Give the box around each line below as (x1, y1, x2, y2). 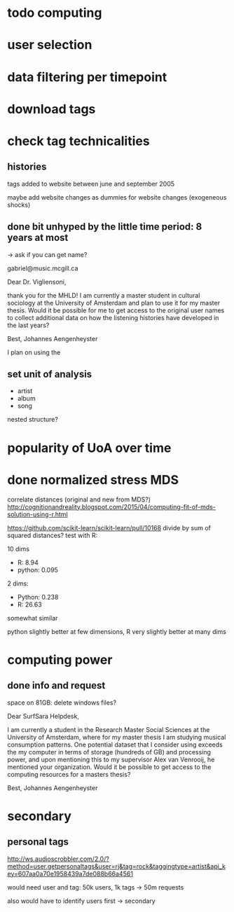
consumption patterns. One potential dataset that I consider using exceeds (7, 740, 223, 749)
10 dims (7, 544, 30, 553)
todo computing (7, 5, 102, 21)
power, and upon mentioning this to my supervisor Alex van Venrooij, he (7, 755, 215, 764)
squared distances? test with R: (7, 531, 98, 539)
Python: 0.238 (17, 593, 59, 601)
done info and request (7, 679, 106, 691)
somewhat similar (7, 614, 58, 622)
